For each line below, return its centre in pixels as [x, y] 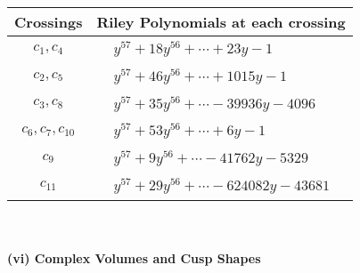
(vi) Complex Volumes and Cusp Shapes [134, 258]
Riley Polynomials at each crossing [221, 22]
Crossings [49, 22]
